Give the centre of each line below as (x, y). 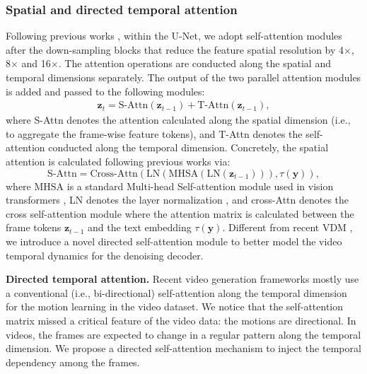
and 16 (36, 63)
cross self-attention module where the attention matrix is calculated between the (180, 213)
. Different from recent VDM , (287, 227)
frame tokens (34, 227)
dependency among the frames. (73, 362)
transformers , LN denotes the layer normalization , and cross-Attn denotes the (177, 200)
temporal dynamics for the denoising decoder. (105, 255)
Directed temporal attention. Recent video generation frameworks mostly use (182, 279)
